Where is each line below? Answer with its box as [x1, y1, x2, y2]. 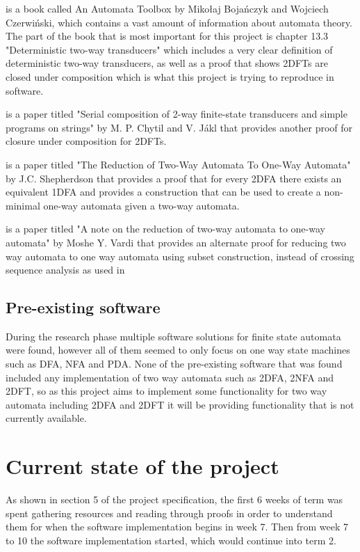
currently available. [6, 411, 87, 425]
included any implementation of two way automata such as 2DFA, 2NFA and [6, 370, 334, 384]
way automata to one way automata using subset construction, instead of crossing [6, 249, 354, 263]
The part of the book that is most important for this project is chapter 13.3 [6, 29, 329, 43]
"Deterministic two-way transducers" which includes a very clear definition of [6, 42, 333, 56]
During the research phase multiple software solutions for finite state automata [6, 329, 341, 343]
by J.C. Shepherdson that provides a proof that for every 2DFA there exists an [6, 171, 342, 185]
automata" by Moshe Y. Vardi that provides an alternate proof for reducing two [6, 235, 346, 249]
